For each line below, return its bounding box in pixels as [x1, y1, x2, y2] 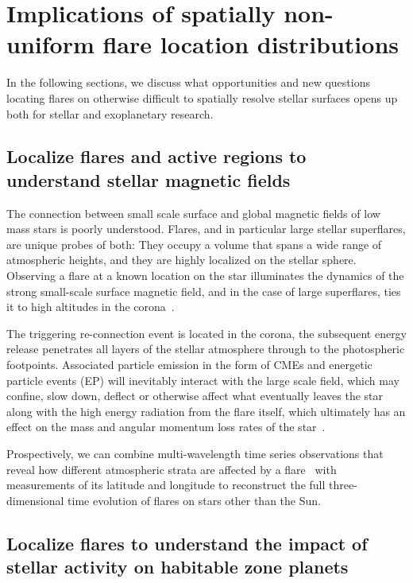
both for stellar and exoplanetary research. [6, 105, 214, 122]
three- [329, 476, 357, 493]
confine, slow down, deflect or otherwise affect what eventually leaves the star [6, 387, 384, 404]
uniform [6, 28, 95, 60]
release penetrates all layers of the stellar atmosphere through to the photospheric [6, 340, 405, 357]
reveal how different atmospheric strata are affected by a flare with [6, 461, 337, 477]
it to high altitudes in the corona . [6, 298, 175, 315]
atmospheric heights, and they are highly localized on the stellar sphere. [6, 251, 357, 268]
